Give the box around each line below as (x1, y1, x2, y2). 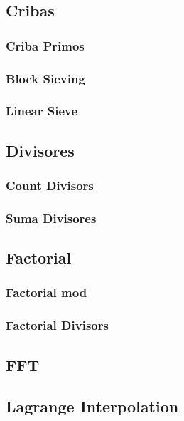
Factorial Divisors (6, 316, 109, 334)
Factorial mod (6, 284, 87, 301)
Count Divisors (6, 177, 94, 194)
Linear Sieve (6, 102, 78, 120)
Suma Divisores (6, 209, 97, 227)
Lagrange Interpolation (6, 395, 179, 417)
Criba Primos (6, 36, 85, 54)
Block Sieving (6, 69, 85, 87)
